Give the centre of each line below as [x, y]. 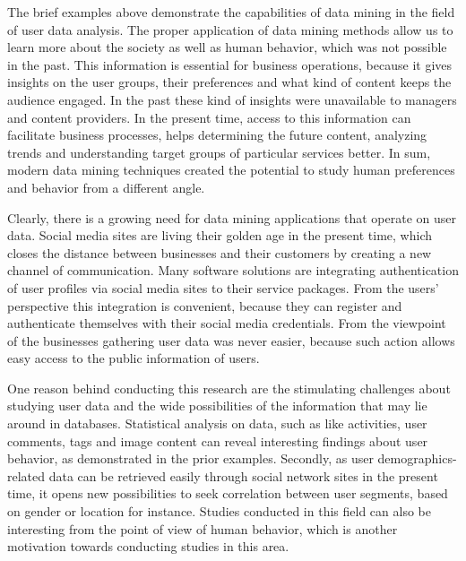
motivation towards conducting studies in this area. [148, 546]
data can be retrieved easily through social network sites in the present [243, 475]
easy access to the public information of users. [134, 358]
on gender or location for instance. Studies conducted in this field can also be [219, 511]
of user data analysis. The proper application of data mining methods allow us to [230, 29]
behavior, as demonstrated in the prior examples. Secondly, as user [190, 458]
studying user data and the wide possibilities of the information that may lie [217, 406]
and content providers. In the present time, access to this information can [209, 117]
